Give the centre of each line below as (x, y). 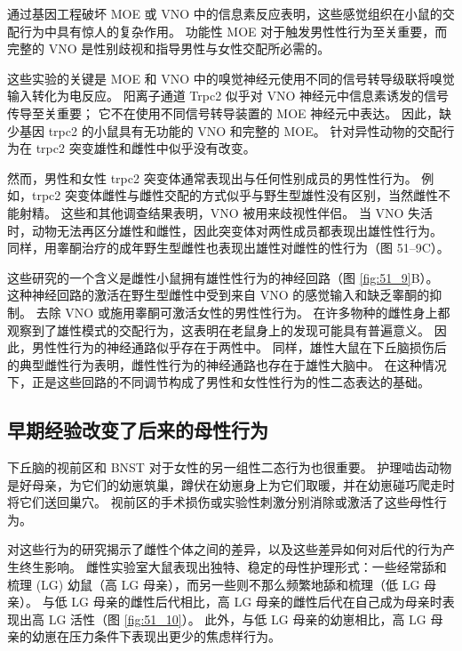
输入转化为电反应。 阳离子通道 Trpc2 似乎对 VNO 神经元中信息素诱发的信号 (228, 96)
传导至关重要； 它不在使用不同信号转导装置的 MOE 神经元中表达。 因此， (223, 113)
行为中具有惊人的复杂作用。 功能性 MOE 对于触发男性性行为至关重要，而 (233, 31)
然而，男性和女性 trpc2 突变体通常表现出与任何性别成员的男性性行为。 (212, 177)
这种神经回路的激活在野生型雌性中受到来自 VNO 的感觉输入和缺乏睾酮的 (219, 295)
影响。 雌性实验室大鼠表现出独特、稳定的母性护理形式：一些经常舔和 (245, 567)
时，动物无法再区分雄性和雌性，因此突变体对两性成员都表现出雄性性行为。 (225, 230)
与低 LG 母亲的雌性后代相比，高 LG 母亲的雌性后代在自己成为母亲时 (242, 602)
